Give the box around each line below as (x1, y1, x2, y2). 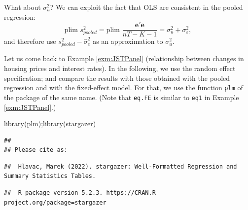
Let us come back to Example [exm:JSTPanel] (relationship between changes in (4, 53, 244, 64)
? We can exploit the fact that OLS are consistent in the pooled (50, 2, 243, 12)
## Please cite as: (4, 146, 68, 154)
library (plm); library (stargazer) (4, 118, 96, 129)
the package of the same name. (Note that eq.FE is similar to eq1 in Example (4, 92, 239, 102)
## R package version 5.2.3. (4, 189, 103, 197)
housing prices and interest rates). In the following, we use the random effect (4, 63, 236, 73)
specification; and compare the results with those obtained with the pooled (4, 72, 230, 83)
